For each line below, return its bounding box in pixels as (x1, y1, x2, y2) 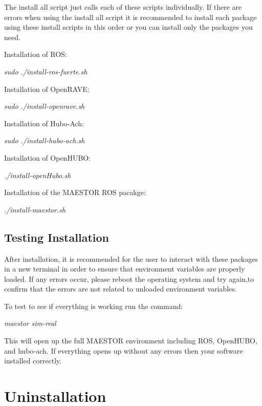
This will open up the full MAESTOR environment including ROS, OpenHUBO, (4, 335, 257, 346)
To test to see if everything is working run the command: (4, 300, 183, 311)
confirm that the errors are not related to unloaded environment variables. (4, 283, 237, 294)
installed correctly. (4, 355, 62, 366)
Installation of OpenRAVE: (4, 83, 90, 94)
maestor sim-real (4, 318, 56, 328)
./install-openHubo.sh (4, 169, 71, 180)
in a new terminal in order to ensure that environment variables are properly (4, 263, 245, 274)
